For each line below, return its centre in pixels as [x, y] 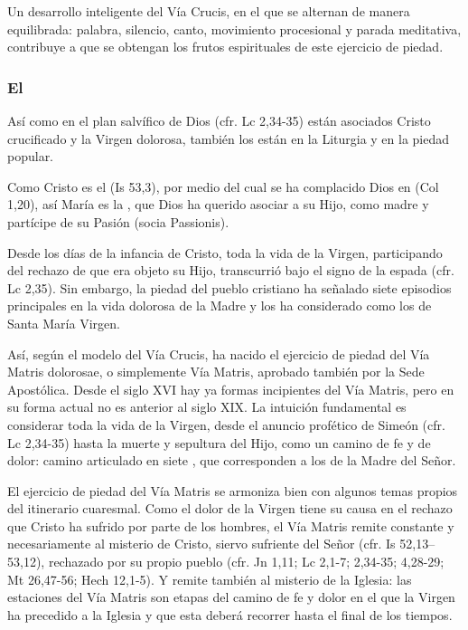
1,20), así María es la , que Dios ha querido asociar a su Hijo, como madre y [218, 204]
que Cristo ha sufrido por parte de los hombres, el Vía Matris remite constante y [231, 525]
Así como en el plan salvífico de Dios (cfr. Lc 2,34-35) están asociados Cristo [219, 120]
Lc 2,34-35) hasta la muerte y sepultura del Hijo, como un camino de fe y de [219, 442]
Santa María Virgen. [64, 323]
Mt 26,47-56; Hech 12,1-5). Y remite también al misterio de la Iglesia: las [210, 579]
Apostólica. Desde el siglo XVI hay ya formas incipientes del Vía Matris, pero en [231, 389]
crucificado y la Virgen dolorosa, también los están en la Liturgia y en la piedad [229, 138]
